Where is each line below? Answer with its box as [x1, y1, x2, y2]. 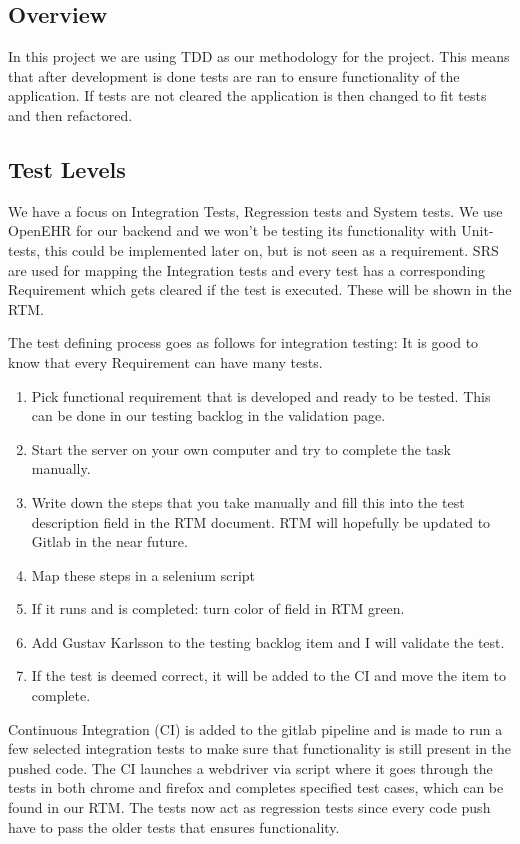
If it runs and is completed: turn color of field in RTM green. [31, 598, 405, 619]
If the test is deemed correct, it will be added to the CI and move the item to [31, 665, 507, 686]
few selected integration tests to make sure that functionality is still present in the [8, 738, 512, 759]
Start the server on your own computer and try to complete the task [31, 438, 451, 459]
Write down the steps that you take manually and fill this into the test [31, 491, 465, 512]
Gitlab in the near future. [31, 531, 188, 552]
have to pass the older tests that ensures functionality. [8, 816, 340, 837]
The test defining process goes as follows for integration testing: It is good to [8, 332, 479, 353]
